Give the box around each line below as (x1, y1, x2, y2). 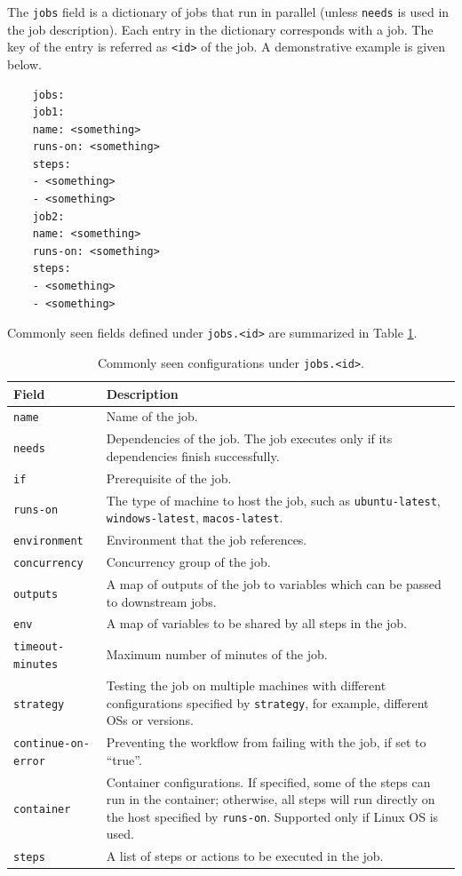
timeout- (13, 641, 65, 654)
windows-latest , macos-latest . (106, 508, 283, 527)
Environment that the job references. (106, 530, 307, 549)
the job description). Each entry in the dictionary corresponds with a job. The (7, 20, 434, 38)
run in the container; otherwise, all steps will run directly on (106, 790, 435, 808)
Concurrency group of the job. (106, 553, 271, 571)
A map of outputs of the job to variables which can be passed (106, 575, 442, 593)
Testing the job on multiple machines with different (106, 675, 386, 694)
